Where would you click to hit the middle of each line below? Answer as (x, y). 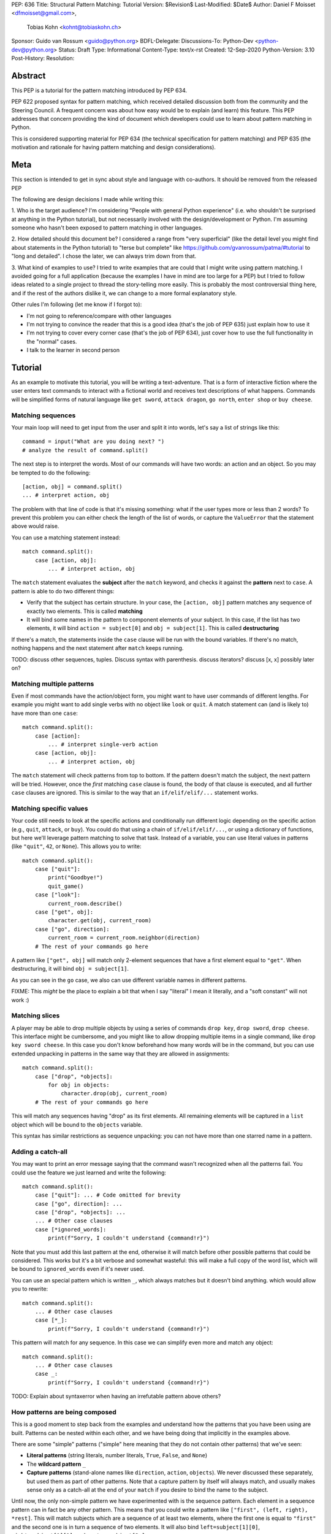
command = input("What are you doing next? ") (93, 441)
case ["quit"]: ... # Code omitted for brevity (108, 1195)
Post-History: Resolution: (43, 58)
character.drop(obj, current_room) (114, 1093)
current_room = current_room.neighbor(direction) (124, 938)
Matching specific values (50, 808)
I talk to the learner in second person (73, 350)
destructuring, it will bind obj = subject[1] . (70, 969)
